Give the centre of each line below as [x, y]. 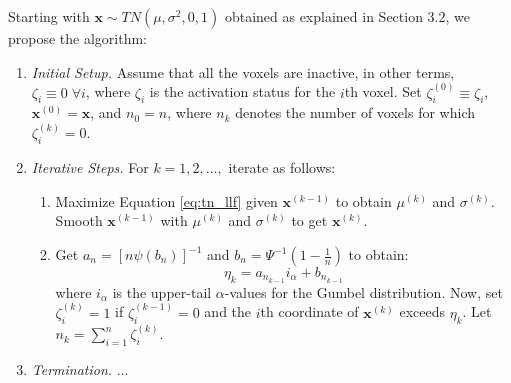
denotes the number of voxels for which [355, 112]
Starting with [49, 16]
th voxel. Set [383, 91]
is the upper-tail [162, 291]
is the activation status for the [242, 91]
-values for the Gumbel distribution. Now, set [363, 291]
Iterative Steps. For [90, 167]
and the [228, 311]
